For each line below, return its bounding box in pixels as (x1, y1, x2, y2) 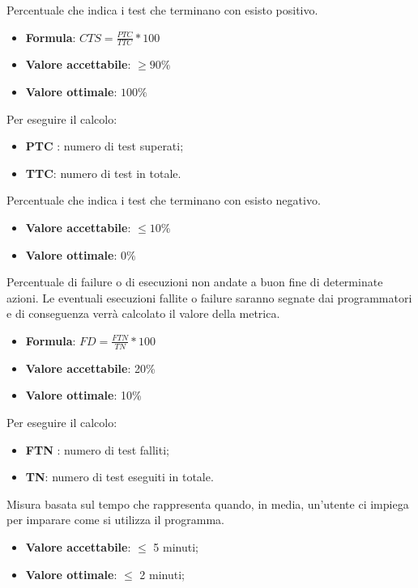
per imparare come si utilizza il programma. (6, 511, 224, 528)
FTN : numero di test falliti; (25, 441, 169, 458)
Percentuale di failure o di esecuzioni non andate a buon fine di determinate (6, 273, 383, 290)
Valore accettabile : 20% (25, 359, 156, 376)
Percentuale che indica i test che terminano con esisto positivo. (6, 2, 318, 18)
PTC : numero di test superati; (25, 137, 184, 154)
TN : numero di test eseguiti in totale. (25, 468, 214, 485)
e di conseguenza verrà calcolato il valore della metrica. (6, 305, 280, 322)
